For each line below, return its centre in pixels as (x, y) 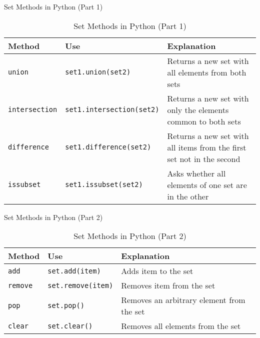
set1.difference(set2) (108, 147)
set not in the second (204, 158)
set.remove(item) (80, 285)
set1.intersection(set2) (112, 110)
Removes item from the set (168, 285)
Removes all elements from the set (181, 326)
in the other (188, 196)
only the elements (198, 109)
